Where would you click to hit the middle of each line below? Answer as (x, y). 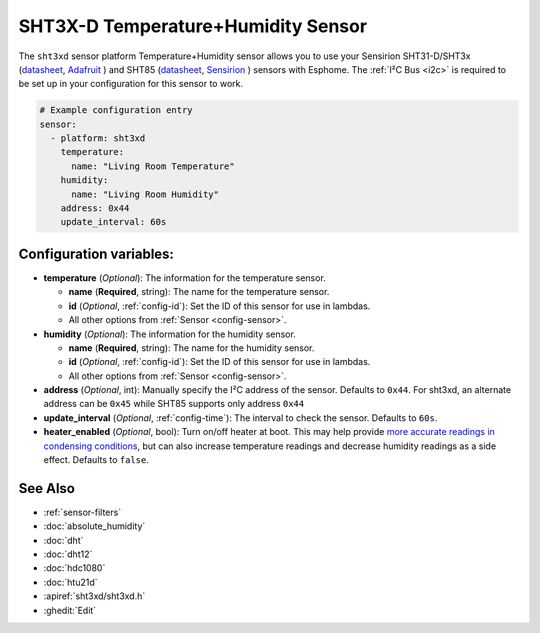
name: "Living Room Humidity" (145, 194)
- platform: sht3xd (98, 138)
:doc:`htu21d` (71, 582)
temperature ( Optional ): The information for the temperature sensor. (185, 277)
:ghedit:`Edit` (70, 610)
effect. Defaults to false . (96, 460)
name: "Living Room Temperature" (153, 166)
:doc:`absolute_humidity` (94, 526)
